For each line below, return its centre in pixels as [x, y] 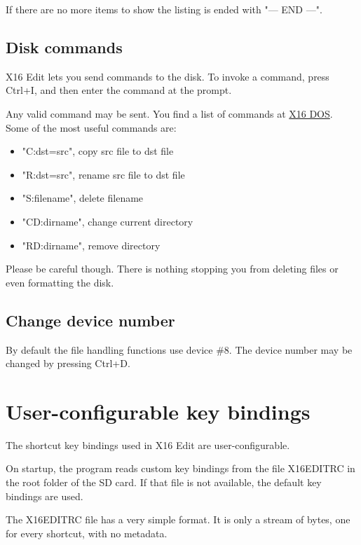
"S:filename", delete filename [83, 198]
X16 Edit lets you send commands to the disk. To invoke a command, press [168, 76]
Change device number [90, 320]
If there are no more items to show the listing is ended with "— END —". [164, 9]
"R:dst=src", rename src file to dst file [103, 174]
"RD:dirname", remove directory [91, 245]
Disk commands [64, 47]
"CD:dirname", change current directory [108, 221]
